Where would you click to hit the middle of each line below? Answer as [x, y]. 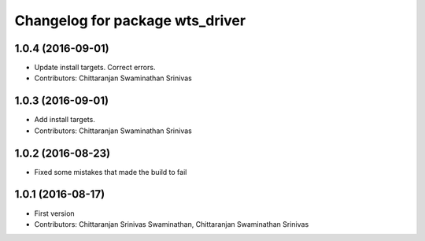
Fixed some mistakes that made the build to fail [111, 172]
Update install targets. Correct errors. [95, 68]
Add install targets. [65, 120]
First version [54, 213]
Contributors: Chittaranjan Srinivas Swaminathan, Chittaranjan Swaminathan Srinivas [172, 224]
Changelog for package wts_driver [130, 20]
